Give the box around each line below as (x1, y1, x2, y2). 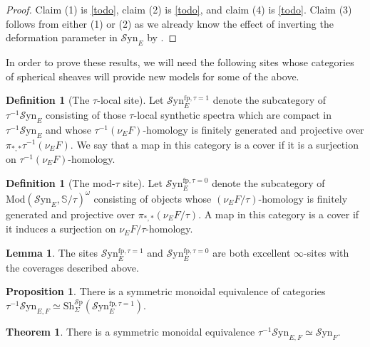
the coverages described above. (6, 260, 139, 274)
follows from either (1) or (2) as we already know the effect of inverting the (6, 16, 334, 31)
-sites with (304, 245, 349, 260)
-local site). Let (97, 92, 164, 107)
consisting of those (46, 107, 126, 122)
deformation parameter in (6, 30, 118, 45)
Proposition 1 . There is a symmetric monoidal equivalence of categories (6, 284, 326, 299)
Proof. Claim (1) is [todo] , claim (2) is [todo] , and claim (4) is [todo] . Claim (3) (6, 2, 352, 16)
